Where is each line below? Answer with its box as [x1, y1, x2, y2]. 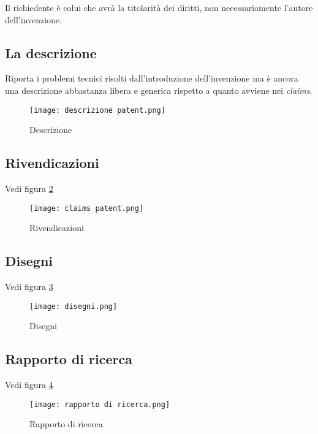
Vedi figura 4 [5, 378, 53, 391]
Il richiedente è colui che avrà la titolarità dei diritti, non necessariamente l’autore [5, 1, 313, 13]
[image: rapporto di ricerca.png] [29, 400, 170, 409]
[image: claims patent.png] [29, 204, 144, 213]
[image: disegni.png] [29, 302, 118, 311]
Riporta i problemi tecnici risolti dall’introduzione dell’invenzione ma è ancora [5, 72, 298, 85]
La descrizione [5, 43, 97, 62]
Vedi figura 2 [5, 182, 53, 195]
